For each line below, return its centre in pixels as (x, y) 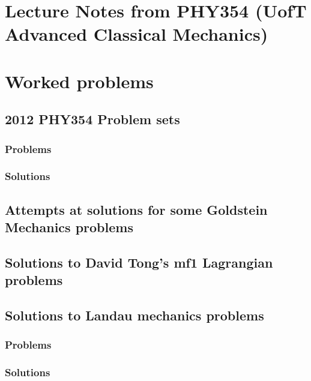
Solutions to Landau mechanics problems (134, 315)
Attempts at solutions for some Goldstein (136, 209)
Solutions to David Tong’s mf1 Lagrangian (139, 262)
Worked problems (79, 81)
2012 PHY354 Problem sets (92, 119)
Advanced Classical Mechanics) (137, 34)
